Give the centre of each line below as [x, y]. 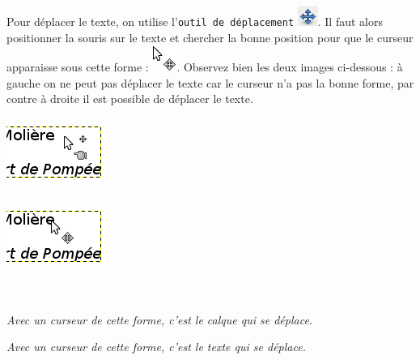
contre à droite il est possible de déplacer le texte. [130, 99]
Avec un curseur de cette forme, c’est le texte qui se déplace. [156, 347]
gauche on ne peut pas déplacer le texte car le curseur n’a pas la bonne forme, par [210, 82]
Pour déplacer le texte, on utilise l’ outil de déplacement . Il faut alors [195, 21]
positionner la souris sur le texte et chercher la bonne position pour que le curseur [210, 37]
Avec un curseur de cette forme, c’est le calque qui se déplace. [160, 319]
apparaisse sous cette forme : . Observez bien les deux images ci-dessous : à [205, 67]
